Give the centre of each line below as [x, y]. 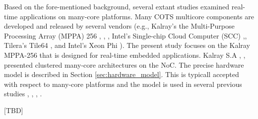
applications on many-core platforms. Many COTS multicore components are [137, 16]
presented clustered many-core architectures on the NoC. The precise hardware [124, 64]
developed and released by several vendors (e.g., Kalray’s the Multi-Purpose [119, 26]
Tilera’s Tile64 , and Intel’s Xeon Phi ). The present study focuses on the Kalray [127, 45]
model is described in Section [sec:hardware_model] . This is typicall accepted [122, 74]
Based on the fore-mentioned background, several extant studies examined [117, 6]
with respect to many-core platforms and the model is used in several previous [123, 84]
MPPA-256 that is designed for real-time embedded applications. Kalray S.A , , [125, 55]
